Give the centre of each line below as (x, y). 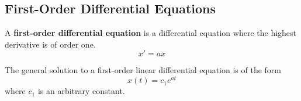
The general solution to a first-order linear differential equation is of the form (143, 70)
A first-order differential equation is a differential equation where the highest (151, 33)
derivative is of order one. (50, 44)
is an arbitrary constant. (81, 91)
